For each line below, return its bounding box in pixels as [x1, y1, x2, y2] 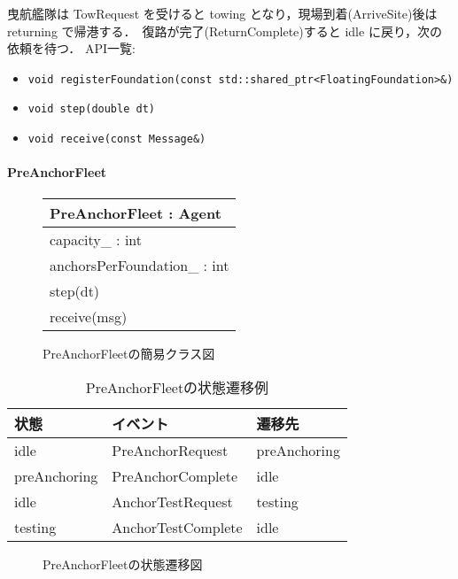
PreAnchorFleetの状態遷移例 [85, 377, 269, 398]
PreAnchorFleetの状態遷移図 [43, 555, 203, 574]
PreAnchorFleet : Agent [50, 202, 221, 223]
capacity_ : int [50, 228, 143, 250]
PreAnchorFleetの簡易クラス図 [43, 344, 215, 362]
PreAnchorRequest [112, 440, 229, 461]
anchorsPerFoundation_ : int [50, 254, 229, 275]
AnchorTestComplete [112, 517, 243, 538]
